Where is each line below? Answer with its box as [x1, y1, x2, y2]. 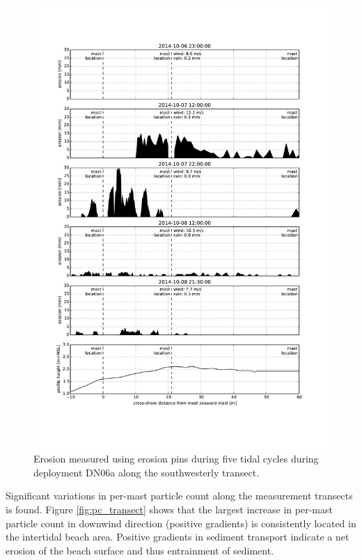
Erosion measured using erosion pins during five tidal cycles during [33, 451, 319, 466]
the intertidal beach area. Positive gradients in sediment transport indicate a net [6, 529, 349, 544]
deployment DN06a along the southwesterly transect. [33, 465, 260, 479]
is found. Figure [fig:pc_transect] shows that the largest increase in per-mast [6, 501, 333, 516]
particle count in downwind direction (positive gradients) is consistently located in [6, 515, 356, 530]
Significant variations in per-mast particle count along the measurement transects [6, 488, 353, 503]
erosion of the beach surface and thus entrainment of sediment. [6, 543, 274, 557]
